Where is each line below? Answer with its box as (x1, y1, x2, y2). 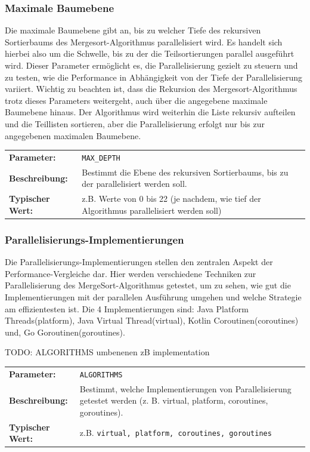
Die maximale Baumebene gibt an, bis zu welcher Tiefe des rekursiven (5, 24, 261, 36)
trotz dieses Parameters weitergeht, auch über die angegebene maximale (5, 94, 268, 106)
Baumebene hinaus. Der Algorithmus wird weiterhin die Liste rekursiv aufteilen (5, 106, 296, 118)
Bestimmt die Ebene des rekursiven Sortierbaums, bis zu (82, 165, 289, 178)
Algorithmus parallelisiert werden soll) (82, 204, 222, 216)
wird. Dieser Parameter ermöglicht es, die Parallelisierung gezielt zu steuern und (5, 59, 298, 71)
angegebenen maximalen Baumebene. (5, 129, 141, 142)
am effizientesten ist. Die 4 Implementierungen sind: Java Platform (5, 302, 249, 315)
